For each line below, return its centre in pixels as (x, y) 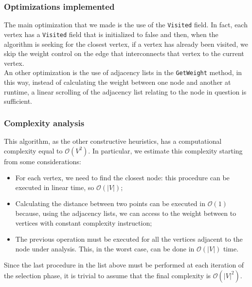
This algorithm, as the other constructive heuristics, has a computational (113, 141)
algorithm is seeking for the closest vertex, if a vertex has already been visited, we (126, 44)
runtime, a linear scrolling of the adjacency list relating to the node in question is (125, 91)
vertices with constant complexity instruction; (84, 222)
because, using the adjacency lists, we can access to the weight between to (126, 213)
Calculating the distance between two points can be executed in (110, 203)
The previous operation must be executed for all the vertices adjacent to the (129, 239)
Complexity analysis (44, 123)
